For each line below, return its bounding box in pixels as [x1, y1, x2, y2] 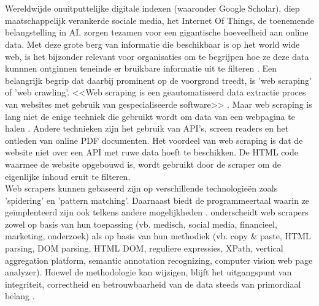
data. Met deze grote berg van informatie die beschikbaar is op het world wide [5, 37, 300, 50]
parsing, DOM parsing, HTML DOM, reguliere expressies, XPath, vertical [5, 242, 283, 255]
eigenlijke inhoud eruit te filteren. [5, 170, 131, 182]
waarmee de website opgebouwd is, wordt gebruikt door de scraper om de [5, 157, 281, 170]
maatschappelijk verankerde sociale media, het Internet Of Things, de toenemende [5, 13, 314, 26]
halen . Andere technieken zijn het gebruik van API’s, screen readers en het [5, 122, 289, 135]
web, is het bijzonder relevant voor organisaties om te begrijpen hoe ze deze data [5, 50, 309, 62]
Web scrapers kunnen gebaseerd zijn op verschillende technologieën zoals [5, 182, 278, 195]
